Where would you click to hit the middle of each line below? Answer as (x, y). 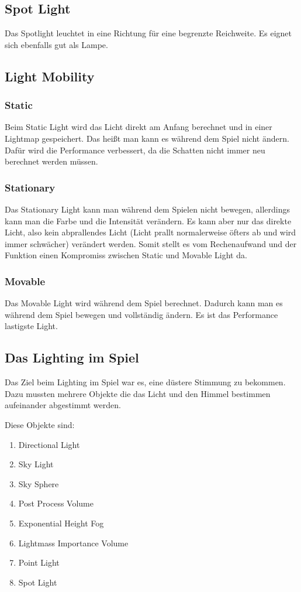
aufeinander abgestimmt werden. (63, 405)
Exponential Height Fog (61, 523)
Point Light (39, 562)
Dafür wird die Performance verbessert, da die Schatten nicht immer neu (135, 150)
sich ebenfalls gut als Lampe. (56, 44)
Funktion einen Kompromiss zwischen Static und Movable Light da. (126, 255)
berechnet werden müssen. (51, 161)
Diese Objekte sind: (40, 424)
